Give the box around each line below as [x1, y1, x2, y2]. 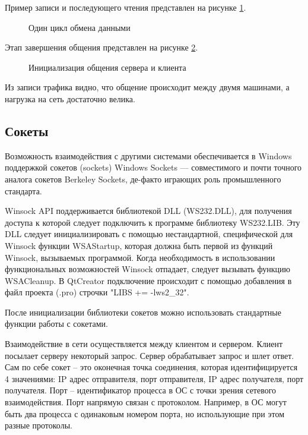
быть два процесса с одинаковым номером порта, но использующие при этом [5, 407, 285, 420]
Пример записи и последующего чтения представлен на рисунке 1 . [5, 1, 246, 13]
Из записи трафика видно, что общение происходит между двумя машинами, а [5, 81, 290, 93]
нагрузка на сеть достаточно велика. [5, 92, 135, 105]
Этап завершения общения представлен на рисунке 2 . [5, 41, 198, 53]
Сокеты [5, 121, 49, 140]
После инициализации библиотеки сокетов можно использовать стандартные [5, 305, 281, 318]
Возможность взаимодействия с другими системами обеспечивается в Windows [5, 149, 292, 162]
